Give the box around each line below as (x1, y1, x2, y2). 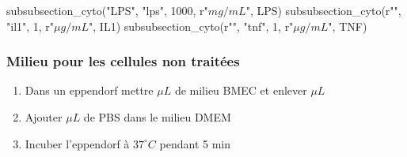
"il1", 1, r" (6, 17, 55, 34)
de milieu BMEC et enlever (174, 82, 307, 99)
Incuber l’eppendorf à (25, 135, 130, 151)
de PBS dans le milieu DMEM (83, 109, 231, 125)
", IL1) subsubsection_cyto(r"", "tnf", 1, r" (89, 17, 294, 34)
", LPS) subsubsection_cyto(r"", (245, 2, 401, 18)
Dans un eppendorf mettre (25, 82, 154, 99)
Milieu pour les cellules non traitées (6, 51, 240, 71)
